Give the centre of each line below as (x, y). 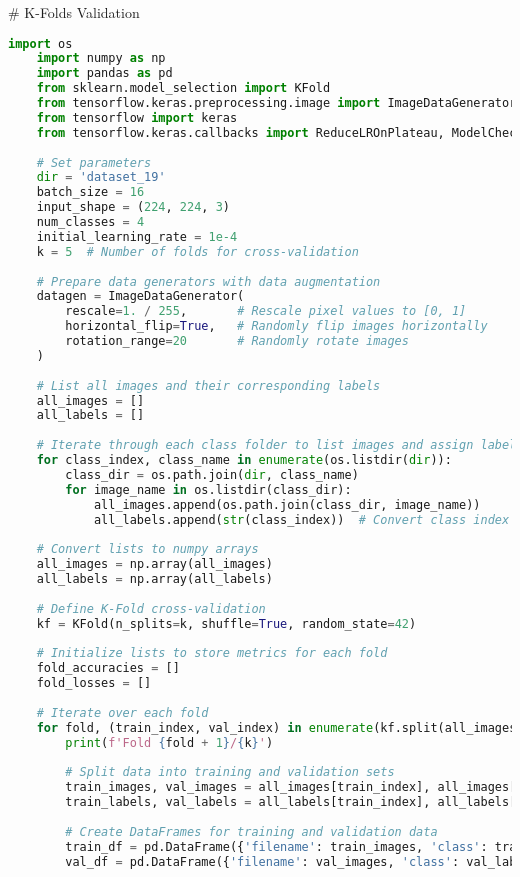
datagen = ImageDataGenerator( (140, 296)
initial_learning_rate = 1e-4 (137, 236)
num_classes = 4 (90, 222)
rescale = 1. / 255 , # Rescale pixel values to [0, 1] (266, 311)
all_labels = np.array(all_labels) (154, 579)
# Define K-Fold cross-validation (151, 608)
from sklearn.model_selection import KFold (183, 88)
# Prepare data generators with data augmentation (208, 281)
